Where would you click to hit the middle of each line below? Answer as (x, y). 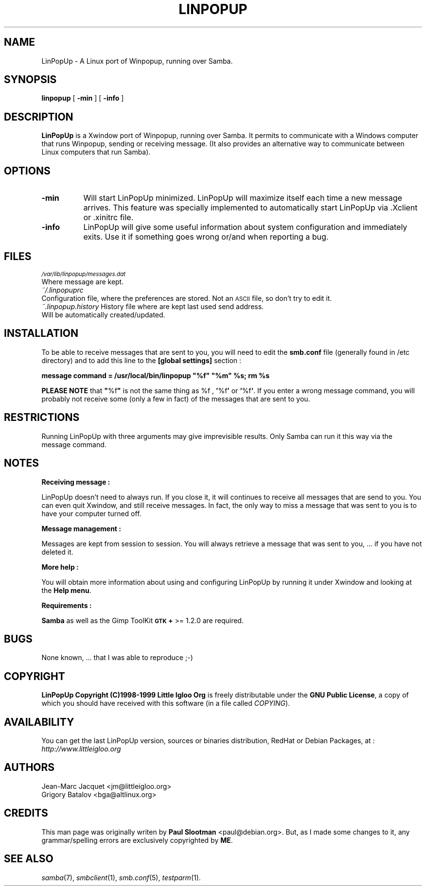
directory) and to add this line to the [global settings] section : (142, 360)
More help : (60, 567)
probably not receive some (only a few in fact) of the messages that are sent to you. (176, 399)
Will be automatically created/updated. (103, 314)
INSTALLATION (41, 333)
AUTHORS (29, 768)
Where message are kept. (83, 281)
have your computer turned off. (91, 513)
